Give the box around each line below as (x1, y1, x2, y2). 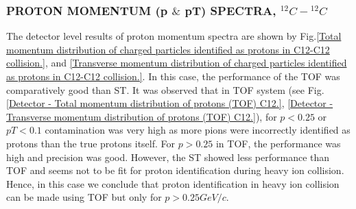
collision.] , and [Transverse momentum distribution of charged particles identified (6, 56, 347, 70)
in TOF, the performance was (215, 136, 341, 150)
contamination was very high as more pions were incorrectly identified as (45, 123, 351, 137)
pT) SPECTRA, (185, 1, 276, 19)
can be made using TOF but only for (6, 190, 162, 204)
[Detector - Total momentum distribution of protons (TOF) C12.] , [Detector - (6, 96, 333, 110)
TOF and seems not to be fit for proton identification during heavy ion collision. (6, 163, 344, 177)
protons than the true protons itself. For (6, 136, 176, 150)
